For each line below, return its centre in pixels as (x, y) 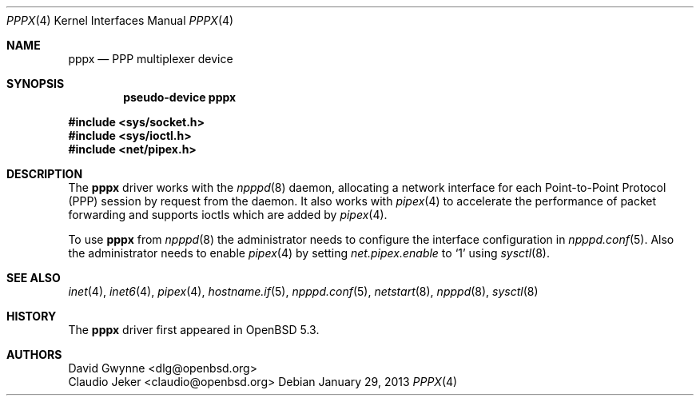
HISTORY (32, 316)
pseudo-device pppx (180, 97)
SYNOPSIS (36, 84)
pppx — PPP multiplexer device (151, 59)
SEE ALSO (34, 278)
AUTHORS (34, 354)
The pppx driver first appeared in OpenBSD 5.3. (194, 330)
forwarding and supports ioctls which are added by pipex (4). (228, 215)
